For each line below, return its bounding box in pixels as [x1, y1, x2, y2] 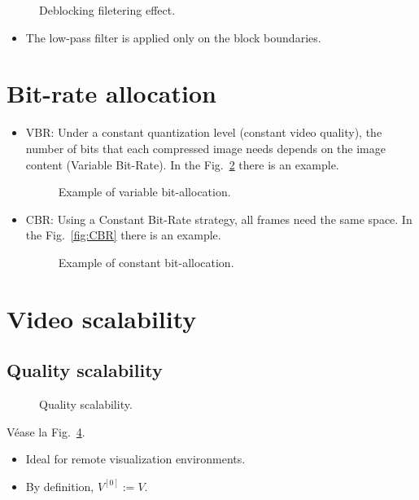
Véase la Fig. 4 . [7, 423, 85, 440]
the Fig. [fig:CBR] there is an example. [25, 226, 221, 243]
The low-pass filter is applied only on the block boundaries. [25, 29, 321, 46]
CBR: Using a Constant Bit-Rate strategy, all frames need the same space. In [25, 210, 412, 227]
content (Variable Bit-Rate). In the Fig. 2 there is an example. [25, 156, 339, 173]
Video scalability [7, 301, 197, 335]
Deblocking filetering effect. [39, 2, 176, 18]
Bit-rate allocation [7, 77, 216, 110]
